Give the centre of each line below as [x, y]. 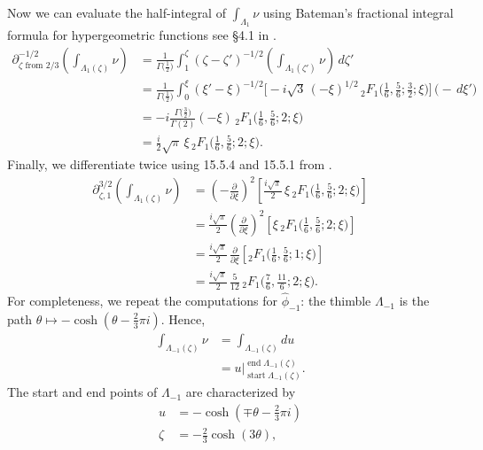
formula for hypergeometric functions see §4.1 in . [142, 35]
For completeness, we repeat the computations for [143, 301]
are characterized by [241, 392]
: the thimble [336, 301]
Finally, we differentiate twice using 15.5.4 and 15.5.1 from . [170, 164]
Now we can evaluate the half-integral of [117, 12]
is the [414, 301]
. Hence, [183, 318]
